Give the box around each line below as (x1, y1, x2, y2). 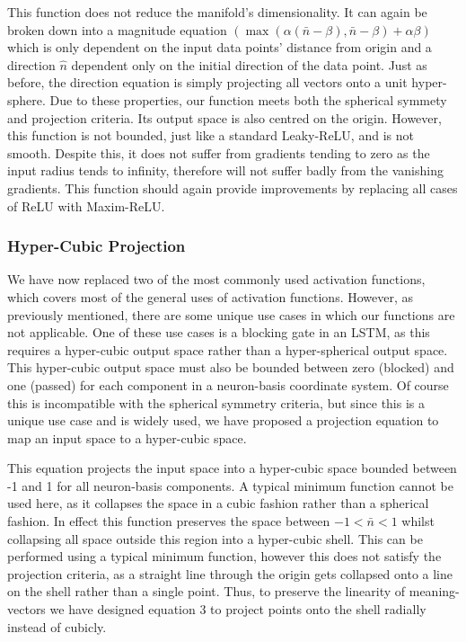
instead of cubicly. (7, 617, 107, 636)
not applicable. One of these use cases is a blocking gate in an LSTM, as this (7, 323, 430, 342)
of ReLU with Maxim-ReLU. (7, 196, 165, 215)
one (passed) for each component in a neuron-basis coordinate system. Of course (7, 375, 449, 394)
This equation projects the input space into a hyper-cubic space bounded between (7, 459, 457, 477)
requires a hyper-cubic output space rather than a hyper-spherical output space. (7, 340, 448, 359)
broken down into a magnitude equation (7, 20, 227, 39)
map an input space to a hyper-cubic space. (7, 428, 247, 447)
